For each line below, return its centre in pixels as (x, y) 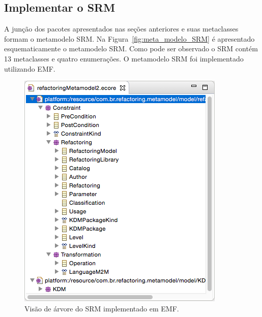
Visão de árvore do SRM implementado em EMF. (102, 308)
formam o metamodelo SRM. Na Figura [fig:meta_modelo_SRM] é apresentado (129, 38)
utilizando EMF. (30, 68)
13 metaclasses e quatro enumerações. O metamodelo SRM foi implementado (124, 58)
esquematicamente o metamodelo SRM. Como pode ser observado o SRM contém (131, 49)
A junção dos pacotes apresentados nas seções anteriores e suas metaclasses (121, 29)
